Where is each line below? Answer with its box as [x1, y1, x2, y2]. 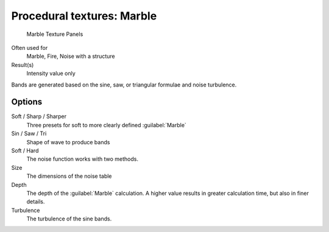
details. [26, 198, 45, 205]
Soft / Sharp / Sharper [11, 113, 67, 120]
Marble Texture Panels [26, 30, 83, 38]
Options [11, 97, 43, 107]
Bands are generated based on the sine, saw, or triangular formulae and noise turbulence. [11, 81, 237, 88]
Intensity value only [26, 70, 76, 77]
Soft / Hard [11, 147, 39, 154]
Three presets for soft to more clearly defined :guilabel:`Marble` [26, 121, 187, 128]
